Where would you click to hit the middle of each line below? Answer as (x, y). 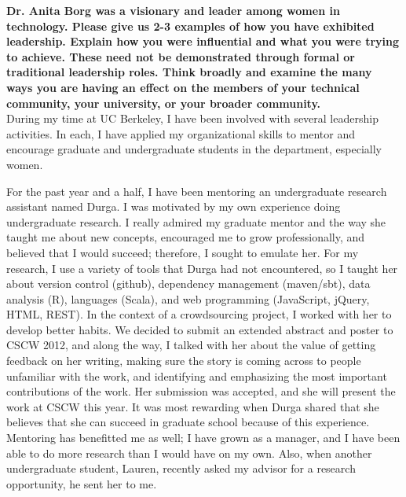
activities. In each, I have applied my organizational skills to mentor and (181, 133)
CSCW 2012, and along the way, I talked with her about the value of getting (191, 345)
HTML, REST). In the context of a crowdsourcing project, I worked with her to (199, 314)
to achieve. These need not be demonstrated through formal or (181, 56)
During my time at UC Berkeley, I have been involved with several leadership (192, 118)
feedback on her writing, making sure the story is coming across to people (184, 361)
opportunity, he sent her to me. (82, 483)
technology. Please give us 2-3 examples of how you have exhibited (190, 26)
